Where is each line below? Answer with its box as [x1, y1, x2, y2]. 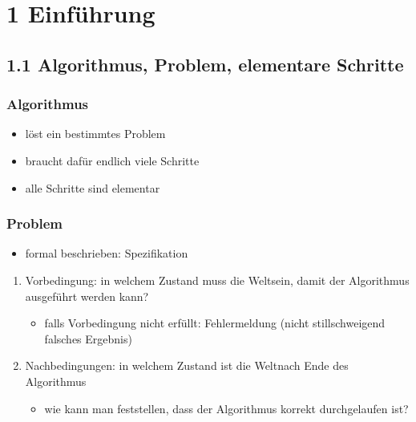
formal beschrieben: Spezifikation [25, 245, 188, 262]
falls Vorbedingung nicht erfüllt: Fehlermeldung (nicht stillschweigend [44, 314, 386, 331]
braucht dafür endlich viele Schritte [25, 152, 200, 168]
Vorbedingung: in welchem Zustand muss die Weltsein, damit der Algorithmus [25, 271, 410, 288]
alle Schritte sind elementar [25, 179, 160, 196]
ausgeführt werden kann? [25, 287, 149, 304]
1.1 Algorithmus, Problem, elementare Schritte [6, 51, 404, 76]
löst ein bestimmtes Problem [25, 125, 166, 142]
